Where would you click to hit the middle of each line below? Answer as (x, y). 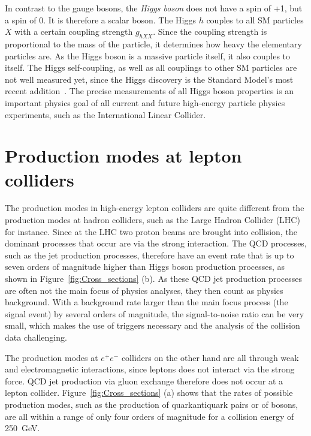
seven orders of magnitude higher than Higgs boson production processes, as (145, 267)
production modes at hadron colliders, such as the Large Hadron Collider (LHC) (153, 220)
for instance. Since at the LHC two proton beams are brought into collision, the (151, 231)
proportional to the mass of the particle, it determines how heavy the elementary (153, 43)
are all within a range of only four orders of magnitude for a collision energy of (150, 416)
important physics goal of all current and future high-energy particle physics (145, 102)
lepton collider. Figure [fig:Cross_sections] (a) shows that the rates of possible (149, 393)
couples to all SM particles (255, 19)
